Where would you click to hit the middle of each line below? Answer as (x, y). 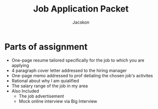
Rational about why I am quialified (45, 81)
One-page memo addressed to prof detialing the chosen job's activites (82, 75)
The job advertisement (41, 96)
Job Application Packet (81, 9)
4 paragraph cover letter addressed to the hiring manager (69, 70)
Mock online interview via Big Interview (58, 101)
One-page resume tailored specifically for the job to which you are (78, 60)
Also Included (25, 91)
